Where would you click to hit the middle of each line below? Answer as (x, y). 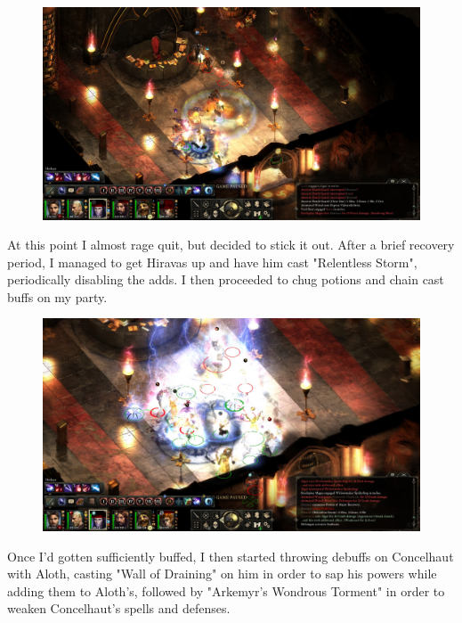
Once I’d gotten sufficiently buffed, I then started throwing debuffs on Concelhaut (231, 556)
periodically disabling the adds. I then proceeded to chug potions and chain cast (226, 279)
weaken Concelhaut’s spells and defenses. (119, 608)
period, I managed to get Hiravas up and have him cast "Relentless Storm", (212, 262)
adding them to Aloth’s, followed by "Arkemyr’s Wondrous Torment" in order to (226, 590)
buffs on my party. (57, 296)
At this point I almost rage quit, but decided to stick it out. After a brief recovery (231, 245)
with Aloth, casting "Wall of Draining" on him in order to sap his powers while (222, 574)
